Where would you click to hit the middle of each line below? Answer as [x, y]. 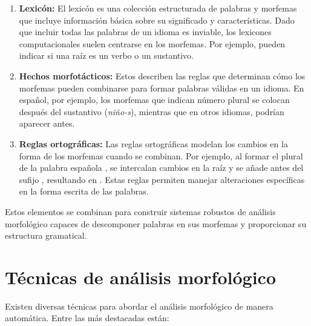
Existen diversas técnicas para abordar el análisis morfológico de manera [139, 306]
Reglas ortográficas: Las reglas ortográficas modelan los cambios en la [153, 143]
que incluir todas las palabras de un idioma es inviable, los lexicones [145, 32]
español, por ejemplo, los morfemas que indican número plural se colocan [154, 100]
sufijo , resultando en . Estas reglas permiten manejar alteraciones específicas [162, 179]
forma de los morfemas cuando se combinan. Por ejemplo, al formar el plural [161, 155]
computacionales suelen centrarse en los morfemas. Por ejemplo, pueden [152, 43]
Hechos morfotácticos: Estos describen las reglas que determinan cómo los [162, 75]
